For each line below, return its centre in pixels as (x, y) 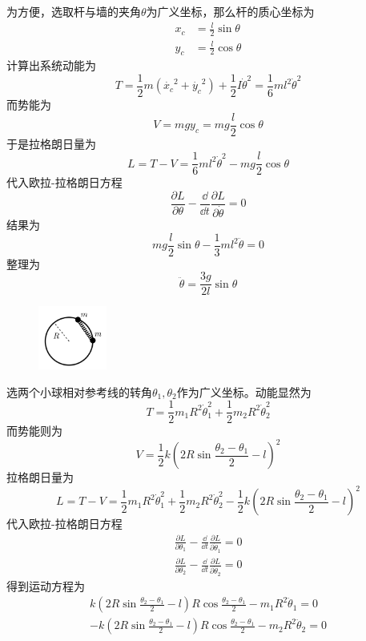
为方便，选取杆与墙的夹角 (74, 11)
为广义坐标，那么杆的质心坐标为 (230, 11)
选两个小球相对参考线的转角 (79, 391)
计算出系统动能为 (51, 65)
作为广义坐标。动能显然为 (244, 391)
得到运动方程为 (46, 585)
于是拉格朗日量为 (51, 143)
